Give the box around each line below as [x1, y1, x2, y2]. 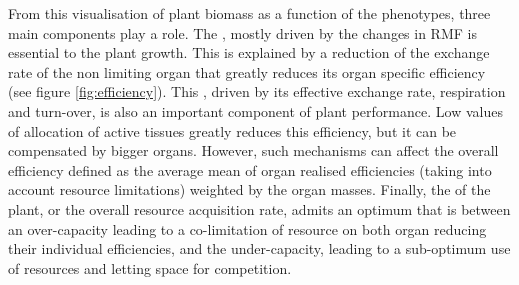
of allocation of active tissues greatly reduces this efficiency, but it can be [8, 120, 457, 141]
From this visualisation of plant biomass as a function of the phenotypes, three [8, 3, 491, 23]
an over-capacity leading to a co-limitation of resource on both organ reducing [8, 218, 487, 239]
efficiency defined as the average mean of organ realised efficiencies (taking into [8, 159, 492, 180]
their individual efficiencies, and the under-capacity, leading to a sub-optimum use [8, 238, 511, 259]
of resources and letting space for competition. [8, 257, 292, 278]
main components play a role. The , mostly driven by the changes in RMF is [8, 22, 477, 43]
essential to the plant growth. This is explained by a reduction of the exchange [8, 42, 490, 63]
